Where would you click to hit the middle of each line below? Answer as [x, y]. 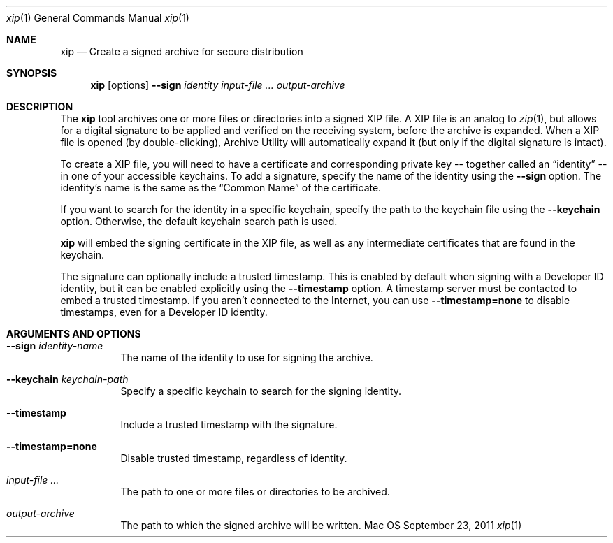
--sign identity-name [55, 346]
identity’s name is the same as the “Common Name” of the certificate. [221, 188]
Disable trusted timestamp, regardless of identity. [234, 458]
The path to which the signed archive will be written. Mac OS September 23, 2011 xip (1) [321, 525]
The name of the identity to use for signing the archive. [247, 357]
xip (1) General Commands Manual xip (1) [98, 18]
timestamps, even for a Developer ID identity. [164, 312]
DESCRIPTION [40, 107]
